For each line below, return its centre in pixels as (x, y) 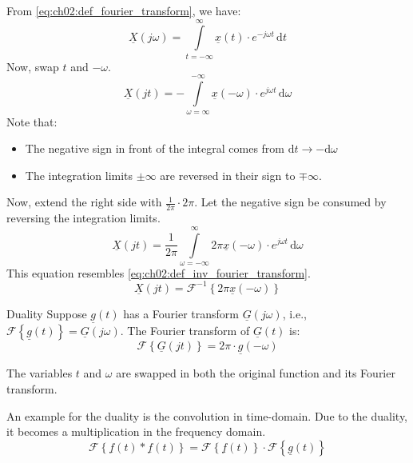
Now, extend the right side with (84, 202)
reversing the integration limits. (83, 218)
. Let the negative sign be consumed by (290, 202)
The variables (40, 373)
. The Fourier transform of (185, 331)
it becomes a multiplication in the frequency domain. (136, 431)
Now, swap (33, 66)
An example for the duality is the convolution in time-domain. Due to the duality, (207, 415)
